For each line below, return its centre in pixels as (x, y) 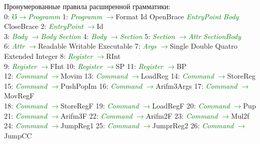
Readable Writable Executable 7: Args (97, 46)
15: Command (26, 85)
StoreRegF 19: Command (100, 105)
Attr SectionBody (215, 36)
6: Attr (14, 46)
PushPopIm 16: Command (101, 85)
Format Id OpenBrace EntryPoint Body (177, 16)
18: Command (26, 105)
